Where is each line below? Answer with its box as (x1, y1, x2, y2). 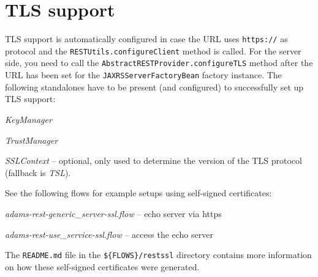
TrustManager (5, 133, 58, 146)
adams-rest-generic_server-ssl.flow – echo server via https (5, 207, 222, 220)
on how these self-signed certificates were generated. (5, 260, 200, 273)
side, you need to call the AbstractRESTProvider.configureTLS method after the (5, 56, 313, 69)
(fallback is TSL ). (5, 166, 71, 179)
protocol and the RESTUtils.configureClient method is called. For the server (5, 44, 301, 57)
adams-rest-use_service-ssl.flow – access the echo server (5, 227, 213, 240)
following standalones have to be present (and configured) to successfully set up (5, 80, 304, 93)
